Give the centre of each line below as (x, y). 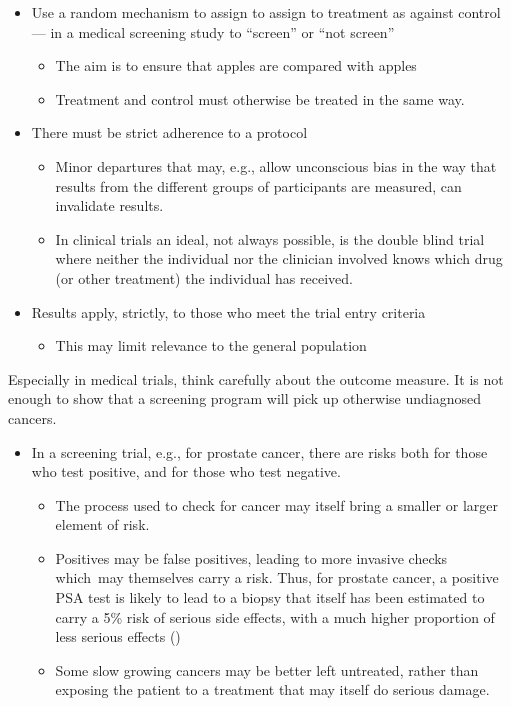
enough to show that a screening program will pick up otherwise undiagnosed (244, 398)
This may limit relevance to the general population (211, 345)
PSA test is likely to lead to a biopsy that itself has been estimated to (270, 597)
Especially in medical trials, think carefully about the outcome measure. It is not (256, 378)
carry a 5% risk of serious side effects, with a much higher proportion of (275, 616)
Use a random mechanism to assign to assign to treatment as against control (266, 12)
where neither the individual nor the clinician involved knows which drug (279, 258)
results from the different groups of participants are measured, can (258, 185)
